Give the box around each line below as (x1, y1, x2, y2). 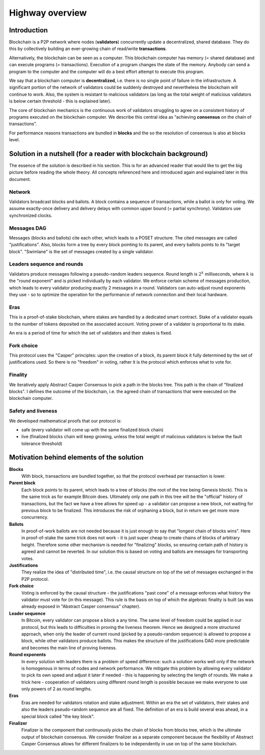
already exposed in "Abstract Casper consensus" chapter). (21, 603, 141, 609)
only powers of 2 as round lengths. (21, 686, 92, 692)
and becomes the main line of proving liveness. (21, 645, 117, 651)
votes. (21, 555, 34, 561)
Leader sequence (9, 610, 46, 616)
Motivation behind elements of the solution (9, 453, 144, 462)
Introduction (9, 26, 48, 34)
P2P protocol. (21, 576, 49, 582)
